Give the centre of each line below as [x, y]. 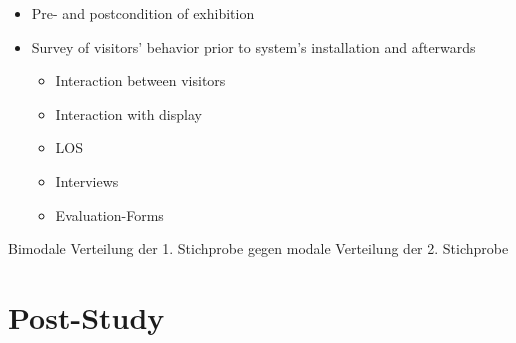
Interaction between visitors [140, 80]
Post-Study [86, 316]
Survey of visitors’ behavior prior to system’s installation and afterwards [253, 46]
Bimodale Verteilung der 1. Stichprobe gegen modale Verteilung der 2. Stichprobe [258, 248]
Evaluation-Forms [109, 214]
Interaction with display [128, 113]
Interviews [87, 180]
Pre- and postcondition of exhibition [143, 13]
